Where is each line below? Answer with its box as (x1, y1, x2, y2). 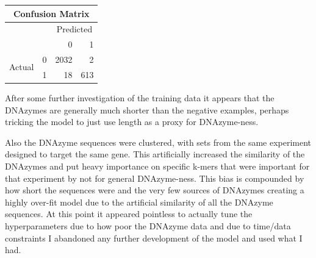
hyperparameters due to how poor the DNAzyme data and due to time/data (5, 219, 291, 232)
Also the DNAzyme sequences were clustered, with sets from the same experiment (5, 135, 312, 148)
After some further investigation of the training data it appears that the (5, 91, 275, 104)
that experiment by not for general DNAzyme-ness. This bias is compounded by (5, 171, 304, 184)
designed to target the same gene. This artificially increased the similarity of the (5, 148, 305, 160)
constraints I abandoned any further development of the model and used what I (5, 231, 303, 244)
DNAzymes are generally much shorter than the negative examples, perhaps (5, 103, 289, 116)
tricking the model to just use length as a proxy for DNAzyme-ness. (5, 115, 259, 128)
